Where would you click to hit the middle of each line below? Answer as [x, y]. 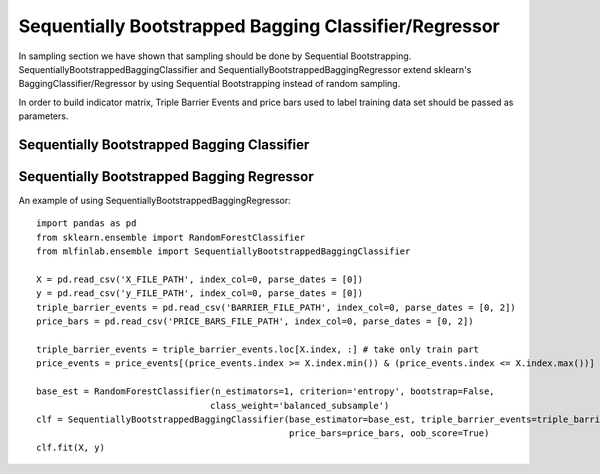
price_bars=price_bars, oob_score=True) [389, 433]
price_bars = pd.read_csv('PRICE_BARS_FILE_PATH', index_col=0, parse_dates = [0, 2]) [255, 321]
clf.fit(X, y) [70, 447]
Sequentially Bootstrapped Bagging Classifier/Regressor [259, 26]
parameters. [43, 116]
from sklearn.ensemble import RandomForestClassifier [170, 237]
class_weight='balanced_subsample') [300, 405]
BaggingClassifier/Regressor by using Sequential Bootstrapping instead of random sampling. [209, 84]
